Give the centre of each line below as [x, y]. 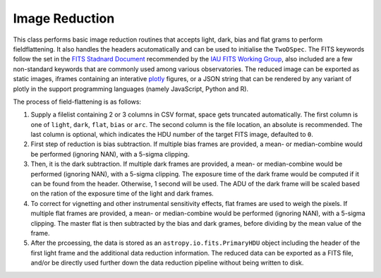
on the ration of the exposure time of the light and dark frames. [122, 193]
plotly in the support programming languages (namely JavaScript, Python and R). [131, 89]
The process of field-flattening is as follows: [77, 102]
